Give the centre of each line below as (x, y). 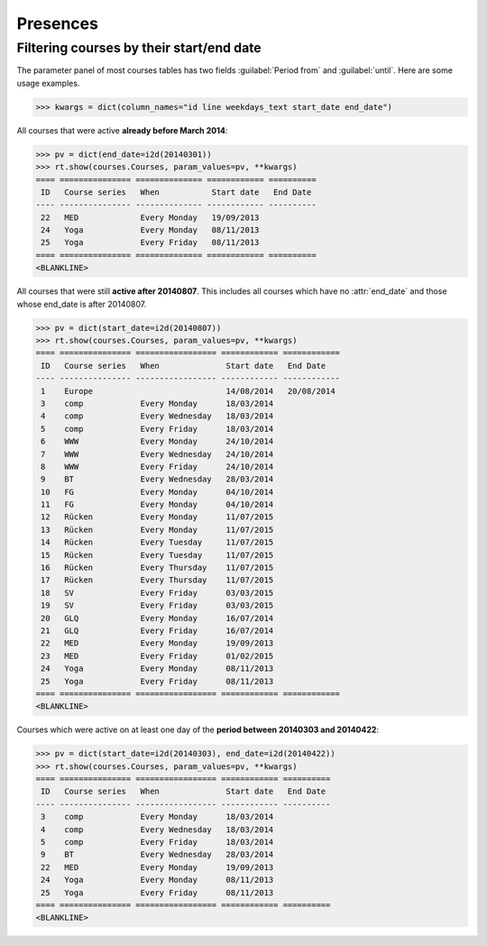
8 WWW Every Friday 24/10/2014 (157, 466)
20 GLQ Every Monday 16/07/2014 (157, 618)
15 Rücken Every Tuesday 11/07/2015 (157, 555)
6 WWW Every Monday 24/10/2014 (157, 441)
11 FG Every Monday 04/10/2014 (157, 505)
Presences (58, 23)
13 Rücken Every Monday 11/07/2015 (157, 529)
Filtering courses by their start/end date (139, 48)
